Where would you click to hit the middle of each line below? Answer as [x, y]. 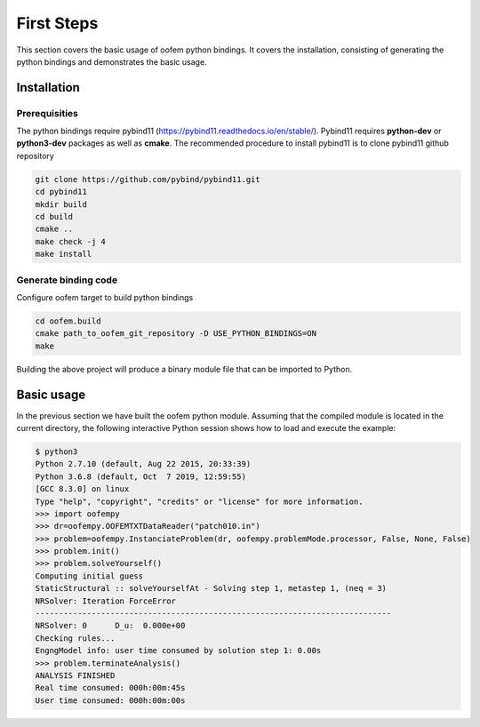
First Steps [57, 23]
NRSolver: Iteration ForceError [106, 601]
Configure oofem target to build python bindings [105, 297]
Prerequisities [48, 113]
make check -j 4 [71, 241]
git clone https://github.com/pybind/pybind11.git [148, 179]
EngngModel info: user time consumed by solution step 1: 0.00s [178, 651]
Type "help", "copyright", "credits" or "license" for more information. [199, 501]
